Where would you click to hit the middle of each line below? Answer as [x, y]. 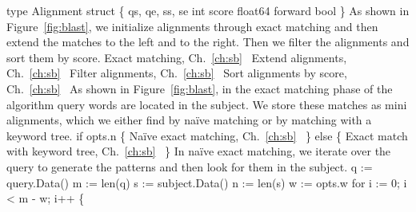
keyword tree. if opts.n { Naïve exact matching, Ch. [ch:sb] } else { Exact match [207, 135]
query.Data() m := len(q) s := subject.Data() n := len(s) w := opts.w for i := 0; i [207, 182]
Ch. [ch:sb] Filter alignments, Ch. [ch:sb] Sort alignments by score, [177, 73]
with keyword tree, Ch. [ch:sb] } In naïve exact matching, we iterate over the [199, 151]
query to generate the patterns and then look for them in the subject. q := [190, 166]
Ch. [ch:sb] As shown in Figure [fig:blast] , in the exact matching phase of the [200, 88]
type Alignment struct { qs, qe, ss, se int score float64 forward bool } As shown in [208, 10]
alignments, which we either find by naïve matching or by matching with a [189, 120]
